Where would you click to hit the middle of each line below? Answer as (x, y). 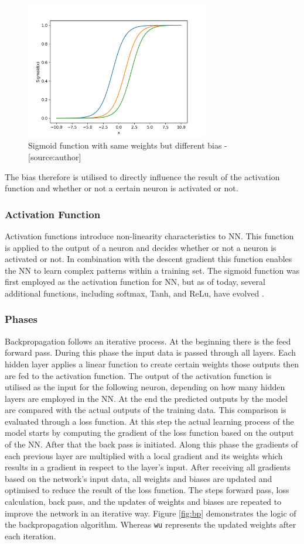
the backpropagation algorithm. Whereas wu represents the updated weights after (151, 524)
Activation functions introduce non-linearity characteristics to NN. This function (149, 235)
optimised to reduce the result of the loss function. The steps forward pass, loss (147, 490)
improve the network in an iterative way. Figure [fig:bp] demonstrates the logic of (151, 513)
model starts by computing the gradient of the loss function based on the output (149, 433)
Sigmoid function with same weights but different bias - (128, 145)
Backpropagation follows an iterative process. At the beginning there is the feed (148, 341)
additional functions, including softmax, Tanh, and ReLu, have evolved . (134, 293)
